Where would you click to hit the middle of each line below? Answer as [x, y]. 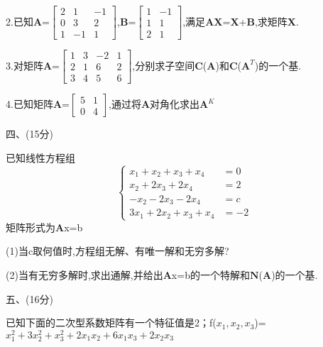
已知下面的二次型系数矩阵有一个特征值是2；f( [111, 323]
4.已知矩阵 [29, 104]
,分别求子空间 [164, 65]
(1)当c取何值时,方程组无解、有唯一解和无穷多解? [117, 251]
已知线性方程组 [40, 157]
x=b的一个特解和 [210, 275]
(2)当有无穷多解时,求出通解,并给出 [84, 275]
